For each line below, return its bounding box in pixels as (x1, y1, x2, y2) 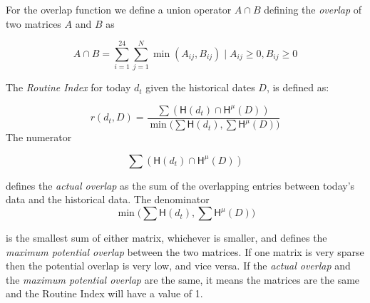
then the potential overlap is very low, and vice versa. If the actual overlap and (6, 258, 351, 273)
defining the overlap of (264, 2, 362, 16)
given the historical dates (145, 80, 255, 95)
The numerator (6, 130, 72, 145)
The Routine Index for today (6, 80, 131, 95)
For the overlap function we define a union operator (6, 2, 232, 16)
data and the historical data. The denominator (6, 192, 210, 207)
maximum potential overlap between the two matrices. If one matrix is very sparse (6, 244, 364, 259)
